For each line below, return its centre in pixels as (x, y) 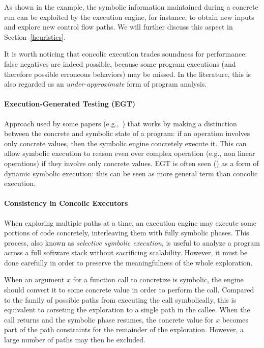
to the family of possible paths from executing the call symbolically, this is (120, 299)
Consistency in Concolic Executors (66, 203)
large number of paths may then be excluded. (75, 340)
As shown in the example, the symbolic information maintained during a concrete (131, 7)
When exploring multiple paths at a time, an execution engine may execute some (130, 222)
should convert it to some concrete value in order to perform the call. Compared (129, 290)
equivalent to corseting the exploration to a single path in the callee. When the (127, 310)
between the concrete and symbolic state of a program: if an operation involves (127, 133)
